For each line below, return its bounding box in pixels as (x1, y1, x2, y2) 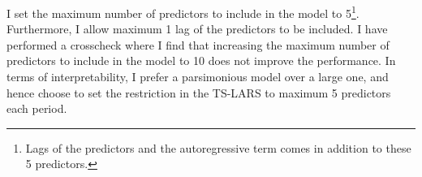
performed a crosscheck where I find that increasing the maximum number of (6, 36, 390, 53)
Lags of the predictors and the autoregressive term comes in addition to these (25, 139, 411, 156)
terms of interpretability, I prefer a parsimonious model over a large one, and (6, 68, 389, 85)
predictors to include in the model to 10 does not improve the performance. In (6, 52, 396, 69)
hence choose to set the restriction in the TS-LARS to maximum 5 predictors (6, 84, 391, 101)
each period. (6, 100, 67, 117)
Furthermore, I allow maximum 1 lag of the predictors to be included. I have (6, 20, 388, 37)
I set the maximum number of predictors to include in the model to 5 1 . (6, 2, 360, 21)
